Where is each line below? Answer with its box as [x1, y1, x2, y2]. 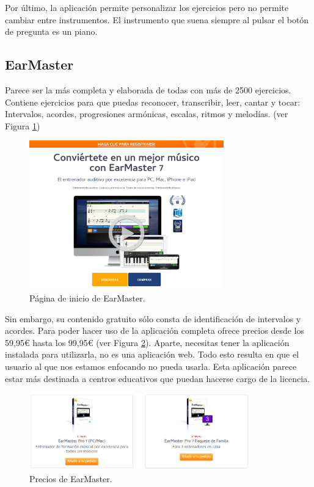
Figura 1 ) [5, 119, 40, 132]
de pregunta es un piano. [5, 25, 98, 38]
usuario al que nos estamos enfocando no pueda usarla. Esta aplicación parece [5, 360, 297, 372]
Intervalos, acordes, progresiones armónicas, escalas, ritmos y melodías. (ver [5, 107, 288, 120]
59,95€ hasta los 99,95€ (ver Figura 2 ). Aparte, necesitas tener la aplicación [5, 336, 290, 348]
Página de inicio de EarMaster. [29, 292, 145, 305]
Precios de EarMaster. [29, 472, 112, 485]
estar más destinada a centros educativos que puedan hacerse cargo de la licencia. [5, 372, 310, 384]
